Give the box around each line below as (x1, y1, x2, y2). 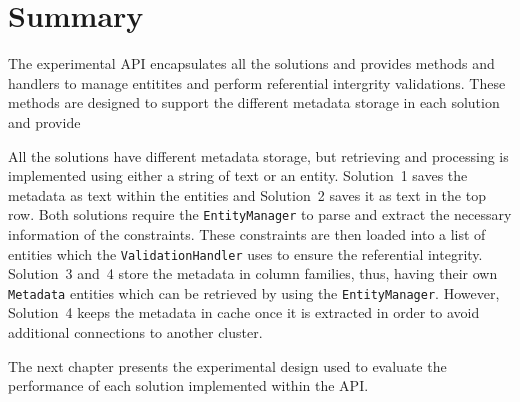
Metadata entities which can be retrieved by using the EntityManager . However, (8, 282, 500, 303)
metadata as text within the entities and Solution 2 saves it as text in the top (8, 184, 486, 205)
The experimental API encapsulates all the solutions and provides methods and (8, 53, 495, 74)
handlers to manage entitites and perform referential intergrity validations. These (8, 72, 506, 93)
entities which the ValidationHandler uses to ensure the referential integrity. (8, 243, 483, 264)
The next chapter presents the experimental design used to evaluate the (8, 355, 447, 376)
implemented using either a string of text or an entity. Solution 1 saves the (8, 165, 468, 186)
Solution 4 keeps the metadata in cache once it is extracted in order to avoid (8, 302, 480, 323)
